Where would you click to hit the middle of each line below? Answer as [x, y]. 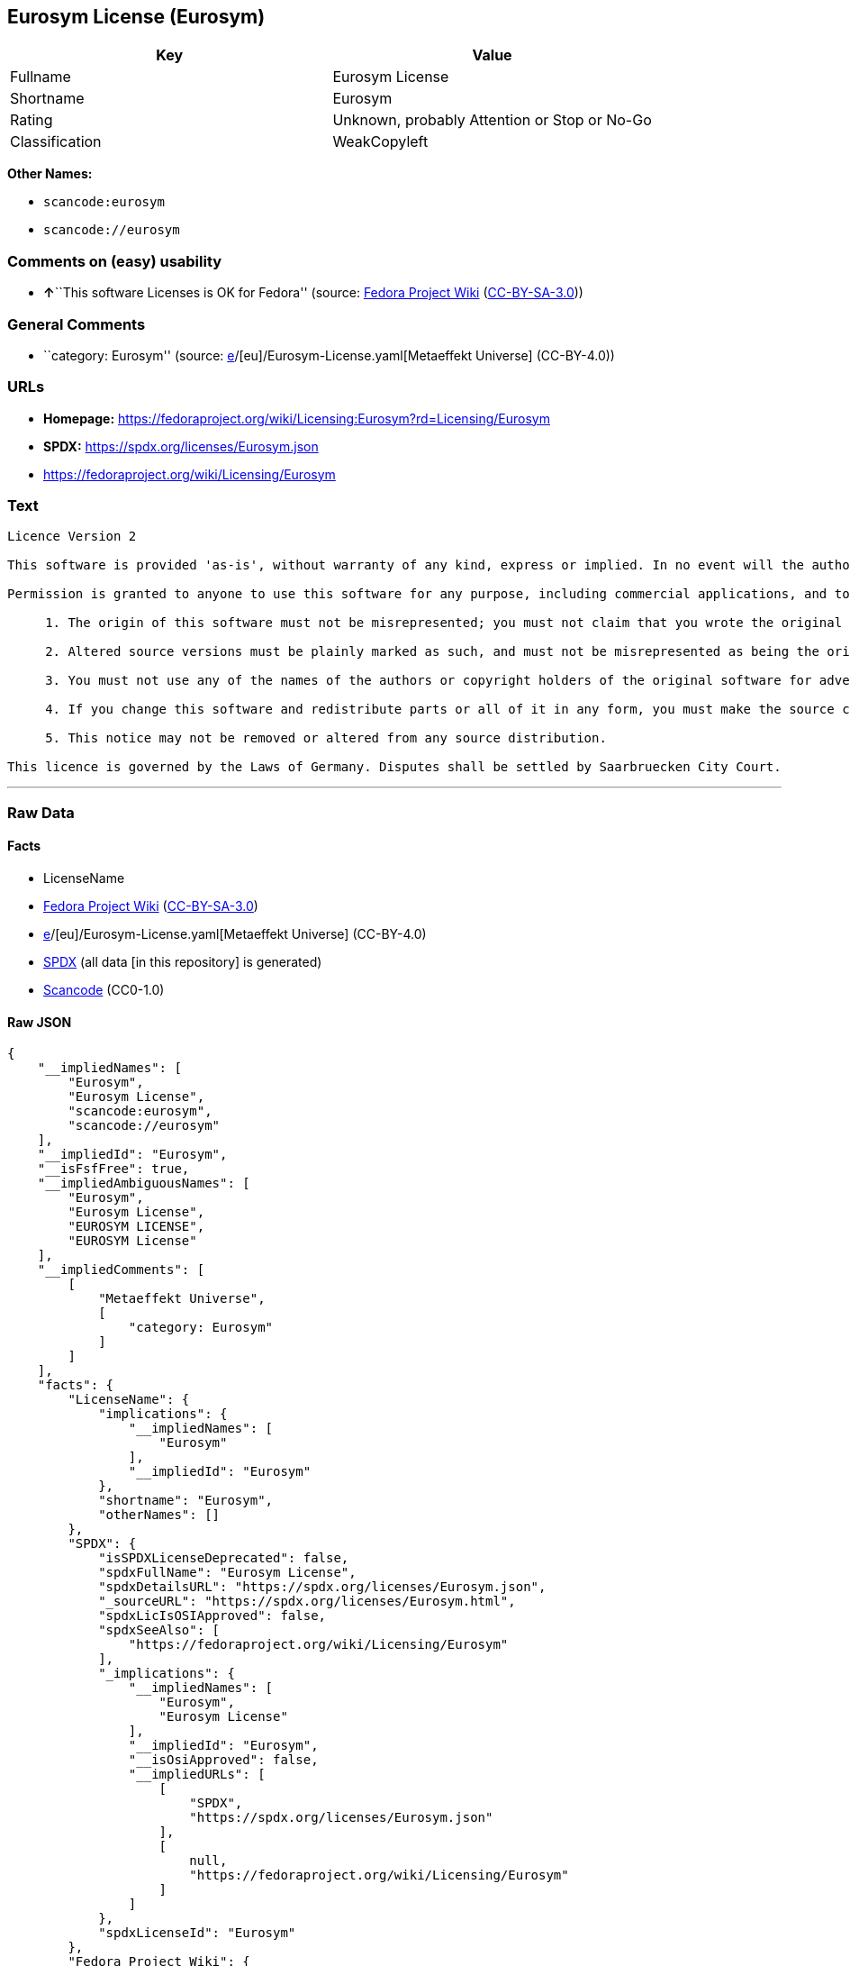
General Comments [77, 324]
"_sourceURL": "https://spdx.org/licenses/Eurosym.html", [307, 1602]
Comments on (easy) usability [115, 261]
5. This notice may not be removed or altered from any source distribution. [326, 738]
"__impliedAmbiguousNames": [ [144, 1183]
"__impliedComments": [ [121, 1270]
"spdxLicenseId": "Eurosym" [197, 1933]
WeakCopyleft [380, 142]
